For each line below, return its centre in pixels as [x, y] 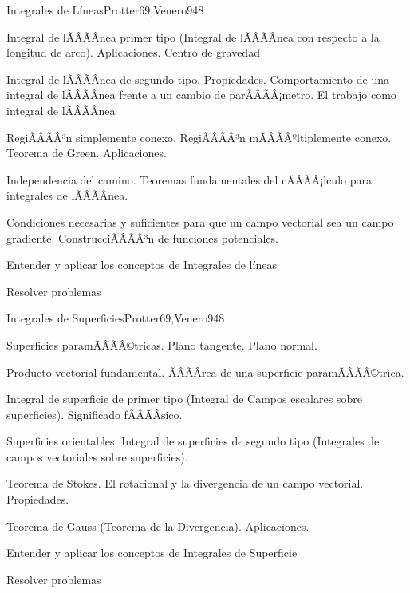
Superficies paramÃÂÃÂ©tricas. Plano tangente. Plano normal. [162, 344]
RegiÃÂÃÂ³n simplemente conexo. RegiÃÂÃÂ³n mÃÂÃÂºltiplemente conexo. [199, 137]
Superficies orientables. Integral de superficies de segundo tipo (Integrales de [193, 441]
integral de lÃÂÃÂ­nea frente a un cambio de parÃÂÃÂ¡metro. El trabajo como [201, 95]
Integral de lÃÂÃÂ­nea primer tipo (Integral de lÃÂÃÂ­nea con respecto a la [193, 36]
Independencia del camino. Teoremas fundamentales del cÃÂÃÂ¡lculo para [189, 179]
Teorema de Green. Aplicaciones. [87, 153]
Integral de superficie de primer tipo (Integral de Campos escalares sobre [184, 399]
